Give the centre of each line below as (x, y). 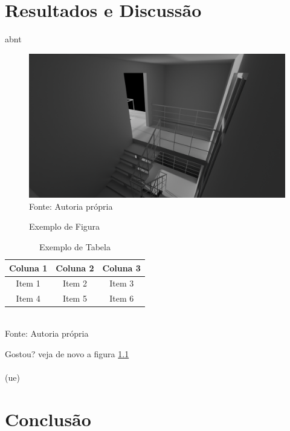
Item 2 (75, 283)
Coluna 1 (28, 267)
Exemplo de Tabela (75, 247)
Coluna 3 (121, 267)
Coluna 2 (75, 267)
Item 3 (122, 283)
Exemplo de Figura (65, 226)
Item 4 (28, 298)
